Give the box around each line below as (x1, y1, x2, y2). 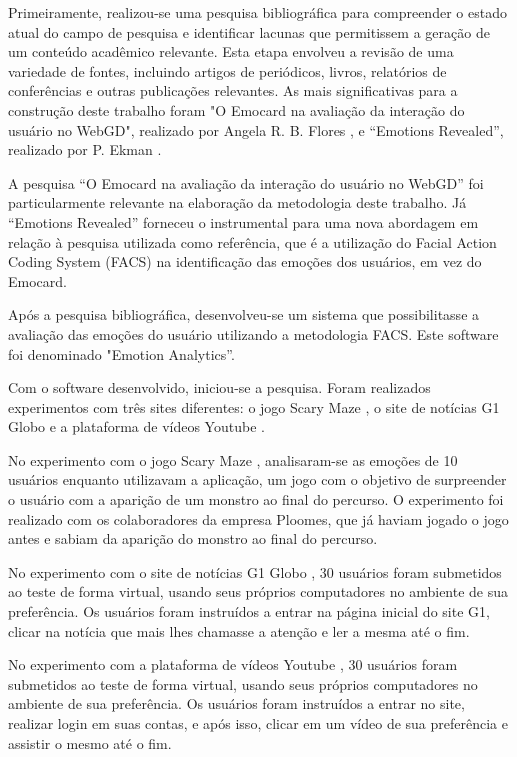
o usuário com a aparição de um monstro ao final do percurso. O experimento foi (8, 489, 504, 510)
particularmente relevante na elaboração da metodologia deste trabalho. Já (8, 192, 467, 213)
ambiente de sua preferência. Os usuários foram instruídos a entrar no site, (8, 693, 465, 714)
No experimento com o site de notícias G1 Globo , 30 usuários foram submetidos (8, 561, 502, 582)
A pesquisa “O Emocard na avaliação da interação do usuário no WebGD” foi (8, 172, 484, 193)
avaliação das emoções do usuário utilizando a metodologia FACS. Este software (8, 323, 499, 344)
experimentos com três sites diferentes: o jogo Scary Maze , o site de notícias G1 (8, 396, 500, 417)
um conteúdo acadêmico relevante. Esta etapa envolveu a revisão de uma (8, 41, 454, 62)
